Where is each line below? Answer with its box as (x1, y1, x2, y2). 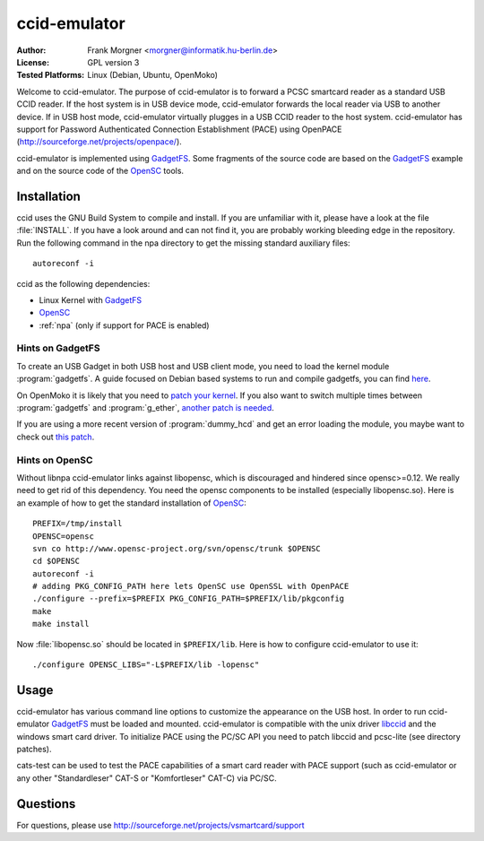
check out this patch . (16, 431, 95, 442)
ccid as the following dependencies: (16, 278, 151, 289)
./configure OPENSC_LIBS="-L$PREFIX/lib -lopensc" (32, 660, 260, 670)
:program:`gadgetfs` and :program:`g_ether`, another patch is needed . (16, 403, 275, 413)
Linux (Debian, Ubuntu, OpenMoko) (87, 70, 219, 81)
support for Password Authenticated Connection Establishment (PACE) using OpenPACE (16, 124, 342, 134)
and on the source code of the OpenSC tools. (16, 166, 184, 177)
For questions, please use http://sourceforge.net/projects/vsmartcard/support (16, 819, 305, 830)
